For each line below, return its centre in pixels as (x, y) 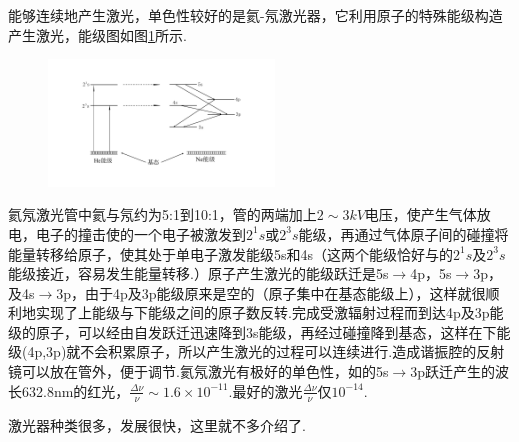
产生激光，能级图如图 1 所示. (97, 34)
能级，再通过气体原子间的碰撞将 (403, 233)
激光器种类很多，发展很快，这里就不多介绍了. (157, 424)
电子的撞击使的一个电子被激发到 (140, 233)
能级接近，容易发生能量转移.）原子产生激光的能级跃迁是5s (198, 273)
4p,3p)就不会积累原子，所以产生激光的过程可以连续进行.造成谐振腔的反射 (266, 351)
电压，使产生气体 (420, 214)
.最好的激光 (265, 390)
